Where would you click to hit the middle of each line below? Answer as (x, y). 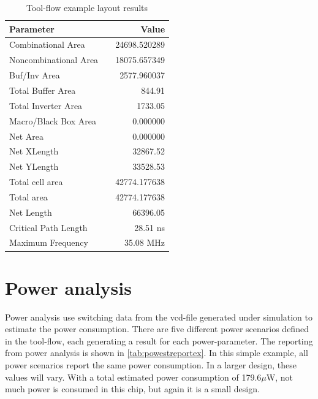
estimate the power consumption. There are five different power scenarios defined (157, 329)
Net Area (27, 136)
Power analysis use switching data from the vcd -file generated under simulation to (159, 317)
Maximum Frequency (49, 242)
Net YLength (34, 166)
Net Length (31, 212)
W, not (280, 377)
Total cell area (36, 182)
